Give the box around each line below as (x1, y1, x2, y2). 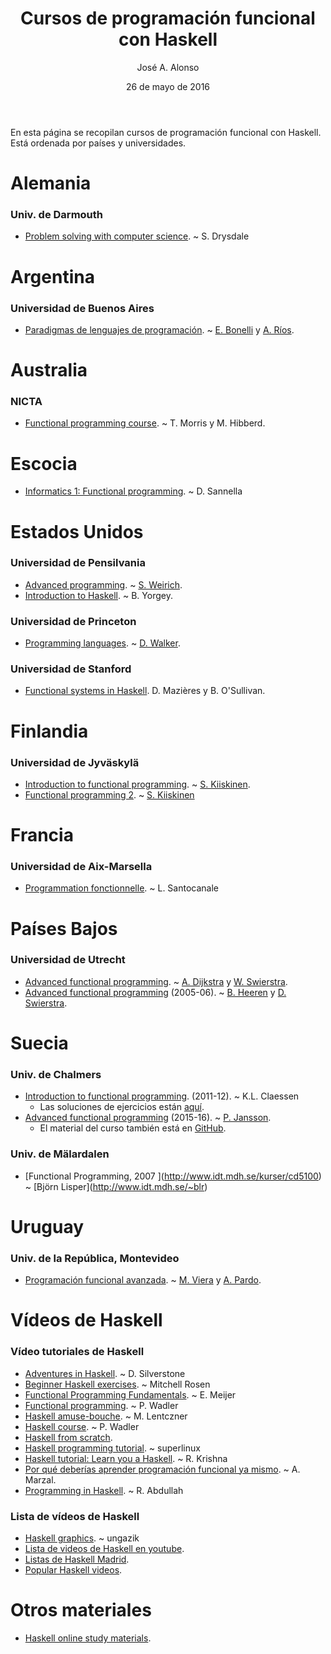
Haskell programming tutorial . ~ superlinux (24, 1442, 201, 1454)
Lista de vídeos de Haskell (10, 1509, 140, 1523)
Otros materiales (10, 1599, 152, 1622)
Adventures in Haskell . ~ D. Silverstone (24, 1367, 186, 1379)
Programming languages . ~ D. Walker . (24, 637, 181, 649)
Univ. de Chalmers (10, 1067, 102, 1081)
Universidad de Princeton (10, 614, 137, 628)
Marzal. (24, 1473, 57, 1486)
